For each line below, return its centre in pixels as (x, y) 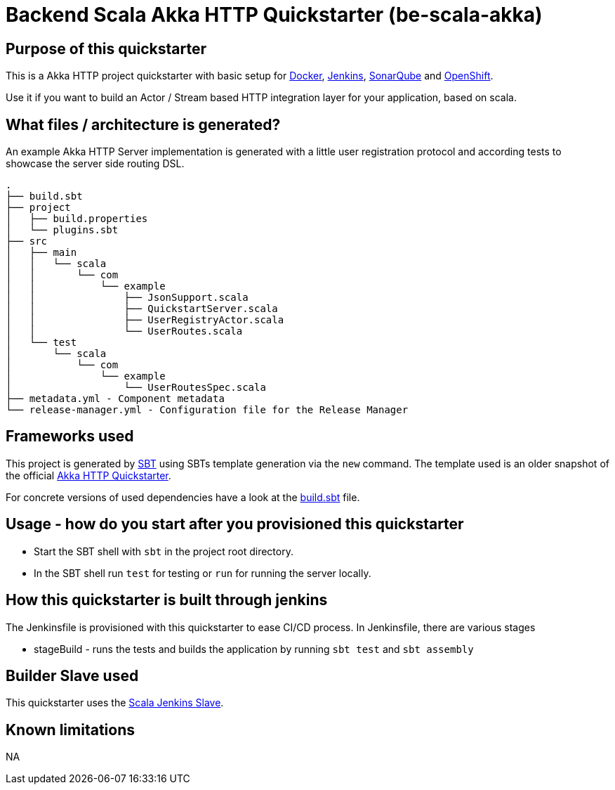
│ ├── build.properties (77, 219)
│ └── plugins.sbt (62, 230)
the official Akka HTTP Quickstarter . (88, 475)
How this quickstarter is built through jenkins (167, 600)
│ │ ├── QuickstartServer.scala (142, 309)
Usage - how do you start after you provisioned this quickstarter (235, 524)
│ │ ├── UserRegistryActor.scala (145, 320)
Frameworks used (70, 436)
